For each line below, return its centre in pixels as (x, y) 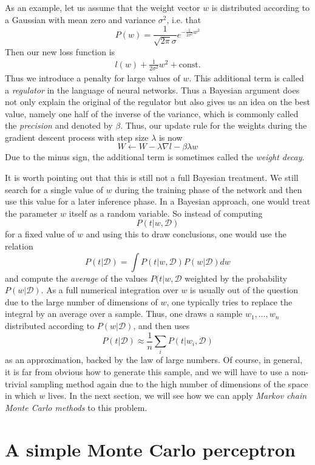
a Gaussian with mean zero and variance (80, 19)
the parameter (31, 213)
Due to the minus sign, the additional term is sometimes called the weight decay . (155, 157)
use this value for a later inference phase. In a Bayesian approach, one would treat (158, 201)
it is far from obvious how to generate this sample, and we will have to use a (147, 372)
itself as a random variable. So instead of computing (166, 213)
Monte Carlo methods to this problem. (76, 407)
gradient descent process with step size (77, 137)
